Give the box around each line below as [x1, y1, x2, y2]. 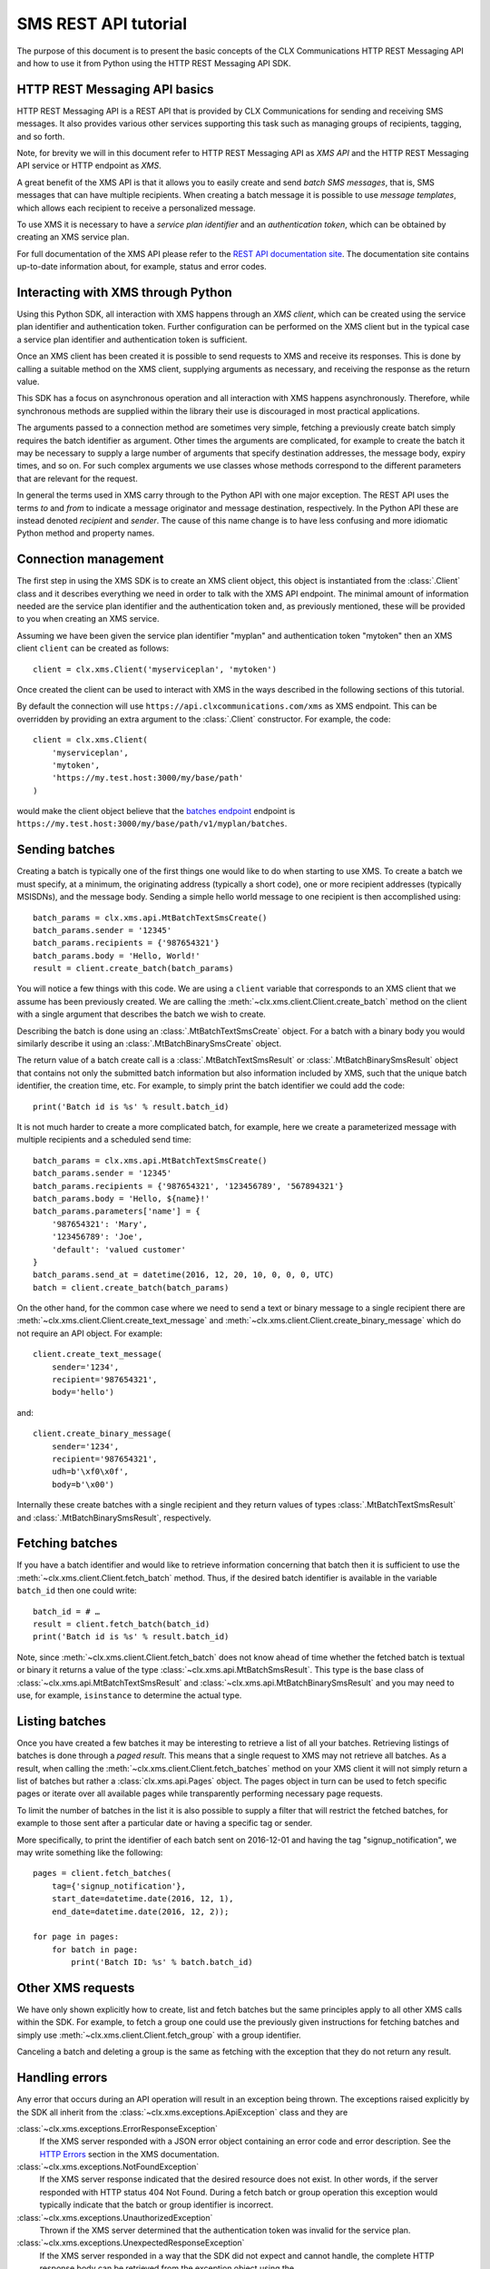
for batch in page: [51, 1944, 139, 1955]
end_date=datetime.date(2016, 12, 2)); [51, 1906, 230, 1917]
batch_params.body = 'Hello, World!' [33, 950, 201, 961]
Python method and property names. [16, 527, 155, 539]
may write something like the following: [16, 1847, 163, 1858]
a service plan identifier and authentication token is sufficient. [16, 334, 248, 345]
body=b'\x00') [51, 1479, 115, 1489]
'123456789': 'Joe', [51, 1232, 143, 1243]
